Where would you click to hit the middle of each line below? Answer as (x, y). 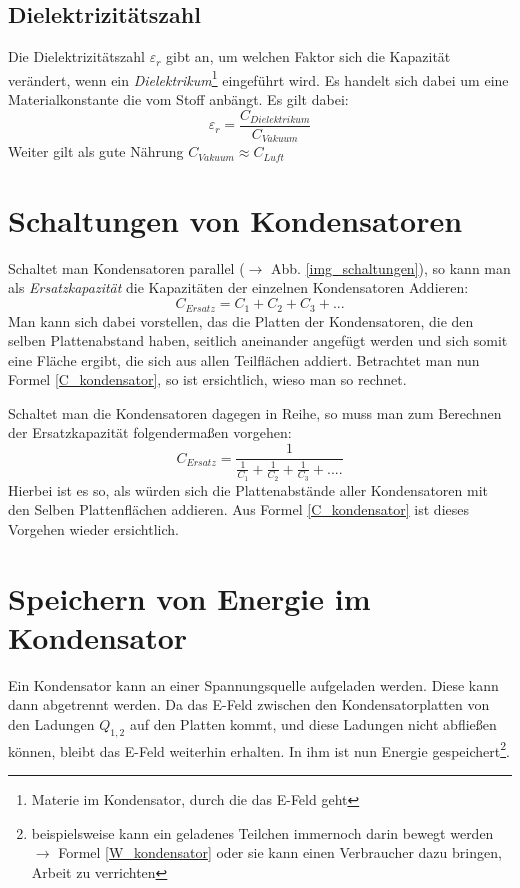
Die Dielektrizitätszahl (77, 56)
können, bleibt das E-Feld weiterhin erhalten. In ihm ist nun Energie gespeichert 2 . (259, 749)
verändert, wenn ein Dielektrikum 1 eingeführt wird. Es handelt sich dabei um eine (258, 78)
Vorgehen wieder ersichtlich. (93, 528)
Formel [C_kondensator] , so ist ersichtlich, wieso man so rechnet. (207, 379)
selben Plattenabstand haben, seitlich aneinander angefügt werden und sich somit (258, 340)
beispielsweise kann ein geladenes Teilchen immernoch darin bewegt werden (262, 832)
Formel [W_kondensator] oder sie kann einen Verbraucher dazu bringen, (280, 852)
